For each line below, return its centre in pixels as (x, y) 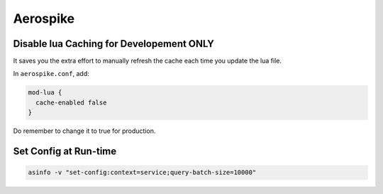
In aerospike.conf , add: (51, 74)
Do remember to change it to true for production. (84, 131)
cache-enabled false (71, 102)
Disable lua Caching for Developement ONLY (113, 44)
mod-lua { (45, 93)
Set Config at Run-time (65, 152)
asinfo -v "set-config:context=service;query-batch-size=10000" (142, 173)
